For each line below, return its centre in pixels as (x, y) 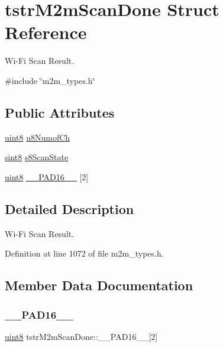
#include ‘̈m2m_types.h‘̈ (50, 80)
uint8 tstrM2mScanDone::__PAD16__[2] (81, 336)
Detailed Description (70, 208)
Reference (46, 32)
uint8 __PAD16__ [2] (47, 176)
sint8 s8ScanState (37, 157)
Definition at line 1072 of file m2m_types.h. (84, 253)
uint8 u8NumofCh (38, 137)
